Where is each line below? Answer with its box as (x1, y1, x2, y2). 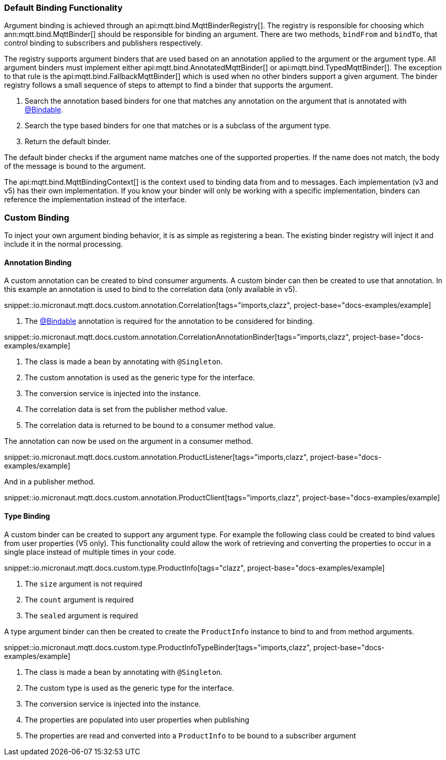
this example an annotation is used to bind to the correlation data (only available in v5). (4, 285, 298, 294)
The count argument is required (25, 595, 134, 604)
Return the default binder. (25, 137, 111, 146)
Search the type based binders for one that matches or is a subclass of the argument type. (25, 121, 331, 130)
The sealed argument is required (25, 611, 138, 620)
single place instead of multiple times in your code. (4, 547, 176, 556)
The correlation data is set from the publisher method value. (25, 405, 227, 414)
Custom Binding (4, 212, 69, 223)
